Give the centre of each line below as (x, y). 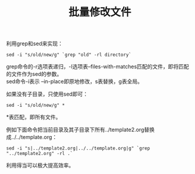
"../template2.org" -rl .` (40, 154)
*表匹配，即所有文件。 (34, 117)
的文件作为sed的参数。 (34, 74)
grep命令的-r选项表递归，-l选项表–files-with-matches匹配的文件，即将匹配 (97, 67)
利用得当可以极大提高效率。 (40, 165)
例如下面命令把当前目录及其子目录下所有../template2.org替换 (80, 130)
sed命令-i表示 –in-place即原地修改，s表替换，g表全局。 (74, 81)
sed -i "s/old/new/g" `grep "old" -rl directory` (69, 55)
